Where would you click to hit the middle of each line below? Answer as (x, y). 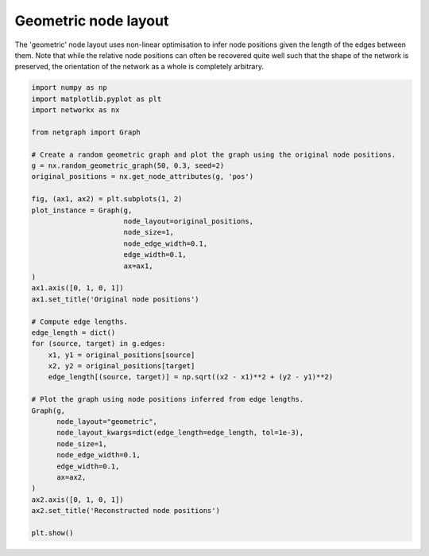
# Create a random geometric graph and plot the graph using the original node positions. (214, 154)
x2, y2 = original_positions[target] (122, 366)
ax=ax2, (71, 477)
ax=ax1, (139, 266)
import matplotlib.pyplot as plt (97, 99)
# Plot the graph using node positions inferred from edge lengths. (168, 399)
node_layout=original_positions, (189, 222)
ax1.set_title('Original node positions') (115, 299)
